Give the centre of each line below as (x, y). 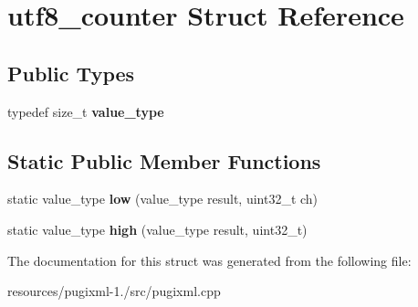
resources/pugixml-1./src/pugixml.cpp (114, 291)
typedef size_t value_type (86, 111)
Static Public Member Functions (164, 160)
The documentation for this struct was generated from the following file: (209, 260)
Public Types (71, 73)
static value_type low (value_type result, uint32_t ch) (163, 199)
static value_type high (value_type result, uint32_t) (157, 229)
